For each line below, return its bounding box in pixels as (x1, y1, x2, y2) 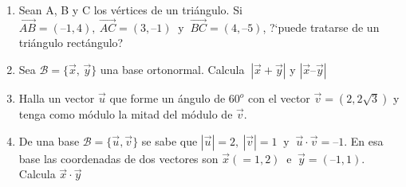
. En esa (344, 132, 384, 149)
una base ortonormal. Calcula (100, 61, 245, 77)
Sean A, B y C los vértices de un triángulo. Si (18, 2, 242, 18)
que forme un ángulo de (109, 90, 226, 106)
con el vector (248, 90, 310, 106)
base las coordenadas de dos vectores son (18, 150, 219, 166)
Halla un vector (18, 90, 95, 106)
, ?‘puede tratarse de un (262, 18, 380, 35)
